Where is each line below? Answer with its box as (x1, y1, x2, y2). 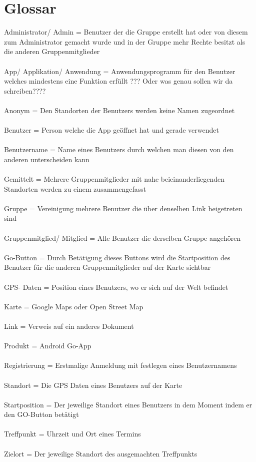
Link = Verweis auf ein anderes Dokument (4, 320, 134, 331)
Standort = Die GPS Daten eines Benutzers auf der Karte (4, 379, 182, 390)
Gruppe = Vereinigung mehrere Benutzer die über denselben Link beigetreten (4, 203, 242, 213)
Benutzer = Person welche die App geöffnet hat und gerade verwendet (4, 125, 219, 135)
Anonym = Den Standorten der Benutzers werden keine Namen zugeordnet (4, 105, 235, 115)
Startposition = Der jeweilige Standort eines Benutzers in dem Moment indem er (4, 399, 252, 409)
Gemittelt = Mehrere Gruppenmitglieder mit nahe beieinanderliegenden (4, 174, 225, 184)
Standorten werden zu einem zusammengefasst (4, 183, 146, 194)
